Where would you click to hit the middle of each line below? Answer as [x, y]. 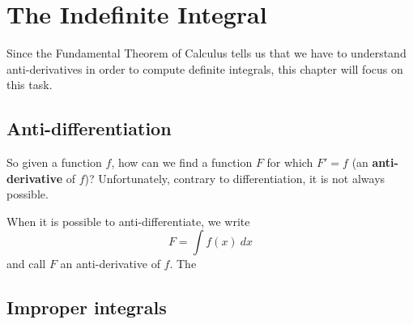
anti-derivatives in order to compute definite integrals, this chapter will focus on [205, 68]
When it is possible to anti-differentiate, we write [128, 221]
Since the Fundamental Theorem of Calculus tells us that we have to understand [206, 53]
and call [26, 264]
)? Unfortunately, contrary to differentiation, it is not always [235, 178]
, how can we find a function [182, 162]
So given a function [54, 162]
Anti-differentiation [89, 128]
